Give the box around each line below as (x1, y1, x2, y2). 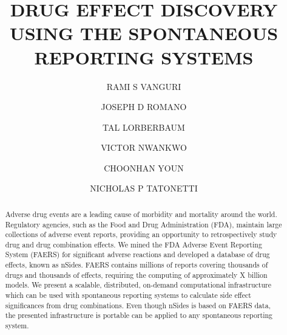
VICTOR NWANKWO (101, 141, 187, 154)
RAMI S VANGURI (106, 80, 181, 92)
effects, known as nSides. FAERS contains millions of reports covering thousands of (5, 260, 268, 270)
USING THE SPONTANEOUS (9, 21, 279, 46)
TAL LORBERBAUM (103, 120, 185, 133)
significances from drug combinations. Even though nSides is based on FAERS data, (5, 300, 271, 310)
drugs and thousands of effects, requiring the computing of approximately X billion (5, 269, 268, 280)
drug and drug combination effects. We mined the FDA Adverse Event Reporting (5, 239, 262, 249)
